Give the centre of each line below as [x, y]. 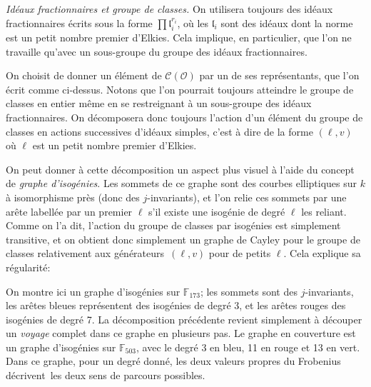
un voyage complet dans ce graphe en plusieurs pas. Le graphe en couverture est [181, 333]
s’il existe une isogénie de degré [217, 211]
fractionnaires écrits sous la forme [79, 22]
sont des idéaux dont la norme [287, 22]
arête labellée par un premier [69, 211]
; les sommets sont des [249, 291]
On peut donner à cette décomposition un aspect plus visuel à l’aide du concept [180, 169]
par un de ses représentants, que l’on [279, 75]
